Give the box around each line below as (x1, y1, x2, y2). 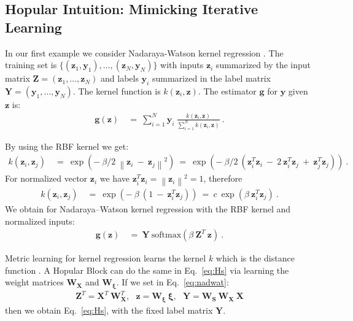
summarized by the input (215, 58, 311, 71)
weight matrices (5, 276, 64, 288)
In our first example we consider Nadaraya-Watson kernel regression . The (5, 46, 284, 59)
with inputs (160, 58, 204, 71)
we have (99, 172, 130, 185)
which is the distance (215, 252, 295, 265)
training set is (5, 58, 57, 71)
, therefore (203, 172, 242, 185)
